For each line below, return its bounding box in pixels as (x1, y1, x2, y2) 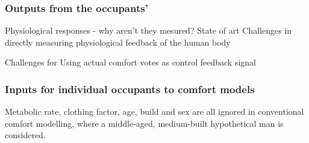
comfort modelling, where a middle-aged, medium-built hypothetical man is (5, 117, 284, 129)
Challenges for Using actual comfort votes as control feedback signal (5, 56, 256, 68)
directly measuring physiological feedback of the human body (5, 35, 231, 48)
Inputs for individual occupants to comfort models (5, 81, 255, 96)
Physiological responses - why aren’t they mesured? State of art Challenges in (5, 24, 292, 37)
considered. (5, 129, 46, 141)
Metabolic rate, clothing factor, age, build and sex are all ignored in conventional (5, 105, 304, 118)
